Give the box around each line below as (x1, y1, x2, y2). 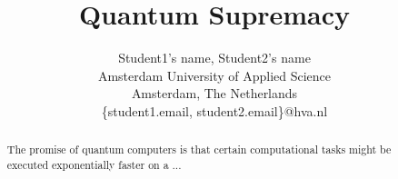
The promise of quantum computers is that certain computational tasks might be (6, 142, 392, 157)
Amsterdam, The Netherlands (131, 84, 298, 103)
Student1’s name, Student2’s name (118, 48, 311, 67)
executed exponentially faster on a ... (6, 156, 182, 172)
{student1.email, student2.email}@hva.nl (101, 101, 328, 120)
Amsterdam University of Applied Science (97, 65, 332, 85)
